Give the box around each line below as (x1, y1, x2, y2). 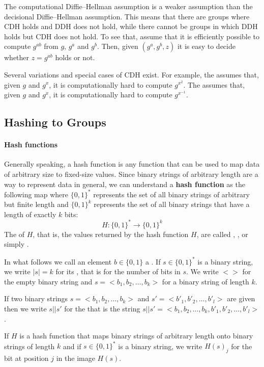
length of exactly (4, 208, 56, 219)
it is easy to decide (177, 41, 236, 51)
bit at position (4, 353, 49, 363)
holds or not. (55, 52, 95, 63)
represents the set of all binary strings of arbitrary (93, 189, 250, 199)
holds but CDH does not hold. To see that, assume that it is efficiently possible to (4, 31, 260, 41)
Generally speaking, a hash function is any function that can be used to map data (4, 159, 260, 169)
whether (4, 52, 30, 63)
